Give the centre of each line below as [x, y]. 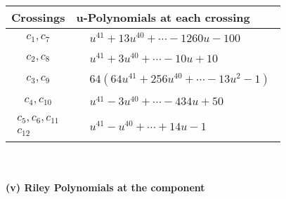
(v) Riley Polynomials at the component [105, 187]
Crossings [38, 17]
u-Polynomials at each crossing [163, 17]
